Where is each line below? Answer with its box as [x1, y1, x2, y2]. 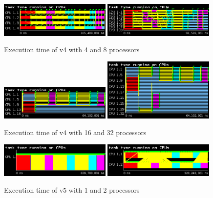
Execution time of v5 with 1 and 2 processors [4, 184, 140, 195]
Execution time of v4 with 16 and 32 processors [4, 127, 147, 137]
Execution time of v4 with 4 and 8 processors [4, 44, 140, 55]
